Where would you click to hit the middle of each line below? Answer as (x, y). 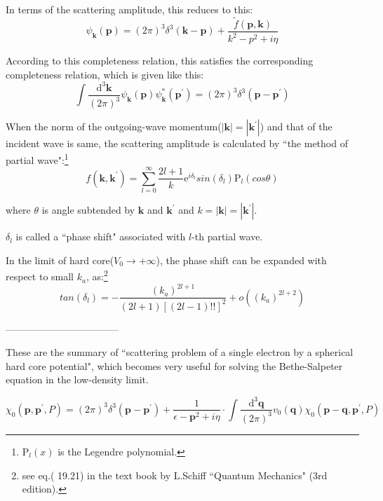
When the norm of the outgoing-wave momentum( (114, 126)
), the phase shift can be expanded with (241, 260)
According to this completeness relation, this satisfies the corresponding (160, 61)
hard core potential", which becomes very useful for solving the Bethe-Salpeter (174, 365)
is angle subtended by (88, 210)
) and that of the (296, 126)
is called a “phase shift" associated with (101, 236)
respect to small (40, 276)
